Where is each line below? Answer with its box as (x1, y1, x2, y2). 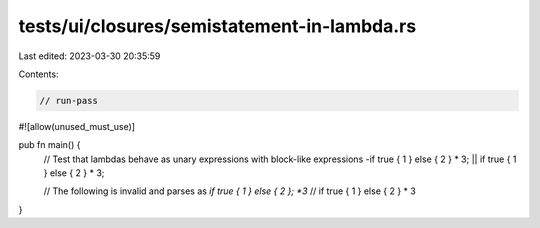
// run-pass (39, 95, 99, 106)
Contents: (18, 68, 59, 80)
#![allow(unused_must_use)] (18, 120, 135, 132)
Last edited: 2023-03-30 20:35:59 (18, 50, 161, 62)
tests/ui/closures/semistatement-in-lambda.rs (18, 15, 417, 37)
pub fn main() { (18, 139, 81, 151)
